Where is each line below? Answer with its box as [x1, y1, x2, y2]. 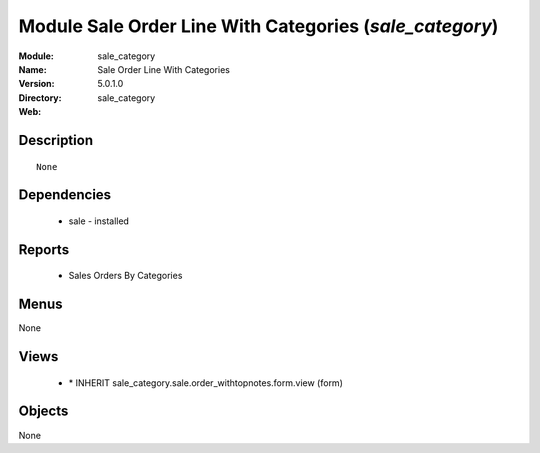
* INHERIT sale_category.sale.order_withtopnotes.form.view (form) [68, 376, 344, 389]
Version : [18, 78, 55, 90]
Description [18, 131, 94, 149]
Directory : [18, 91, 62, 104]
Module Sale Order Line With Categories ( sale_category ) [18, 15, 499, 37]
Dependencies [18, 186, 112, 204]
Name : [18, 63, 47, 75]
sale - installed [68, 215, 130, 227]
